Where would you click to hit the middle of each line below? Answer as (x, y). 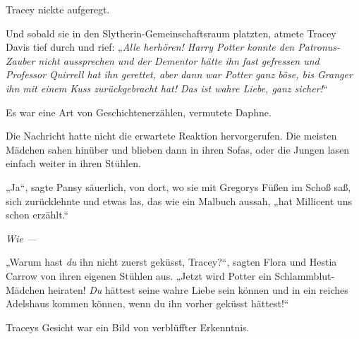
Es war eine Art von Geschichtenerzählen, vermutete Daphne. (139, 112)
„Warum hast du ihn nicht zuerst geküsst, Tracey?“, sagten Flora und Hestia (171, 262)
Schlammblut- (305, 275)
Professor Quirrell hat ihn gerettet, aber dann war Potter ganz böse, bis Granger (179, 74)
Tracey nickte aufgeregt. (58, 9)
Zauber (20, 60)
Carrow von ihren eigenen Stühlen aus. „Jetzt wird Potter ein (139, 275)
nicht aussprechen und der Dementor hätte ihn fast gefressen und (179, 60)
